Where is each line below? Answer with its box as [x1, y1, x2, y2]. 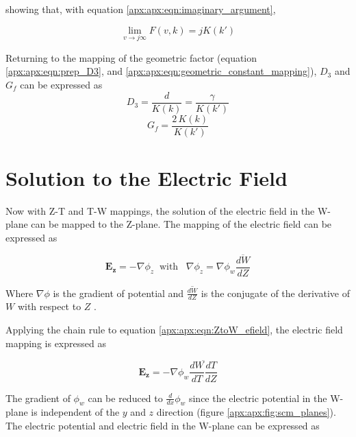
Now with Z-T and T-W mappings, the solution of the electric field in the [5, 203, 315, 217]
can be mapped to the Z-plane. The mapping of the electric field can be [31, 217, 332, 231]
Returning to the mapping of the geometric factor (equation [5, 50, 257, 64]
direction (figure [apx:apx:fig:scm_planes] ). [156, 405, 336, 419]
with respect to [17, 299, 81, 314]
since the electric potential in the [188, 390, 327, 405]
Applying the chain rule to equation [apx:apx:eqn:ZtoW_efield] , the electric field [5, 322, 343, 337]
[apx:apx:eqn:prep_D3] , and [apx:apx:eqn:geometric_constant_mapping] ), [5, 64, 317, 78]
